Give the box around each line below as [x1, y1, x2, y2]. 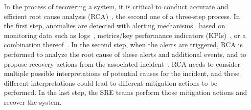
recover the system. [4, 96, 62, 107]
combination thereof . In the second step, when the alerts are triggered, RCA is [4, 39, 243, 50]
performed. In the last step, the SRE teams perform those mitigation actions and [4, 87, 247, 97]
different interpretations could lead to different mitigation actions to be [4, 77, 217, 88]
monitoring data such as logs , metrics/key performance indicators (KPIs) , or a [4, 30, 246, 40]
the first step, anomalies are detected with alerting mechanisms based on [4, 20, 226, 31]
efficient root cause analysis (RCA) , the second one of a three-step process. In [4, 11, 240, 21]
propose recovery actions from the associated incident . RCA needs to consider [4, 58, 241, 69]
